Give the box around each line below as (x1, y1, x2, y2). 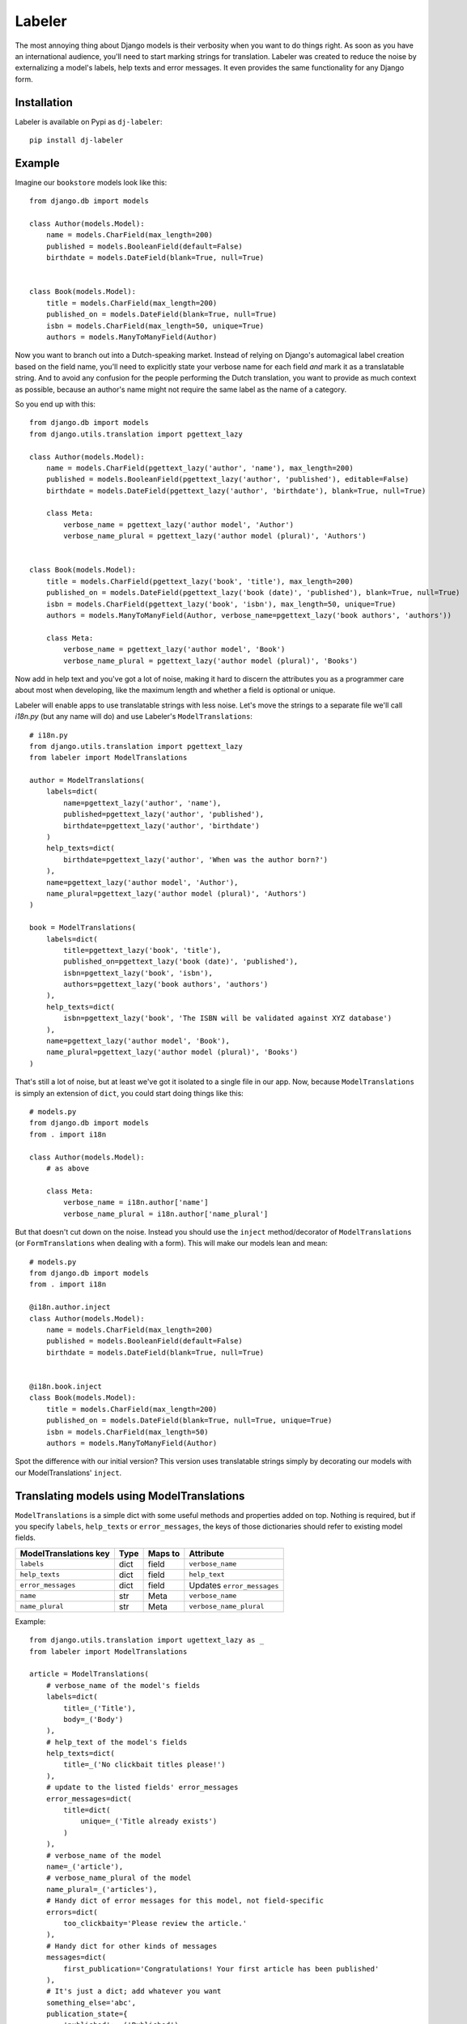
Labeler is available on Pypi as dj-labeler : (15, 117, 163, 126)
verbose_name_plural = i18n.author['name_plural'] (63, 1209, 269, 1218)
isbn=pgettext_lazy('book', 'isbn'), (63, 968, 214, 977)
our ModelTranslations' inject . (15, 1468, 122, 1478)
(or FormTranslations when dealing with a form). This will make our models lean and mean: (15, 1239, 328, 1248)
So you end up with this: (15, 399, 96, 409)
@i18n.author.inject (29, 1303, 111, 1312)
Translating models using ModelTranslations (15, 1489, 245, 1503)
